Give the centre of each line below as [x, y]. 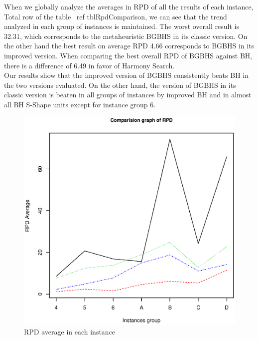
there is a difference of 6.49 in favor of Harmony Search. [89, 65]
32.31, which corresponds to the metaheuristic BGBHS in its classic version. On [126, 36]
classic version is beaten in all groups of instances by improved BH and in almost [128, 95]
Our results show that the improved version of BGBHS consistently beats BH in [126, 75]
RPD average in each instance [70, 332]
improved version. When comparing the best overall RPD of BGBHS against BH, [128, 55]
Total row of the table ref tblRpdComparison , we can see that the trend [116, 16]
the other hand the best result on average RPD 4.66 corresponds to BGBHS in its [129, 46]
